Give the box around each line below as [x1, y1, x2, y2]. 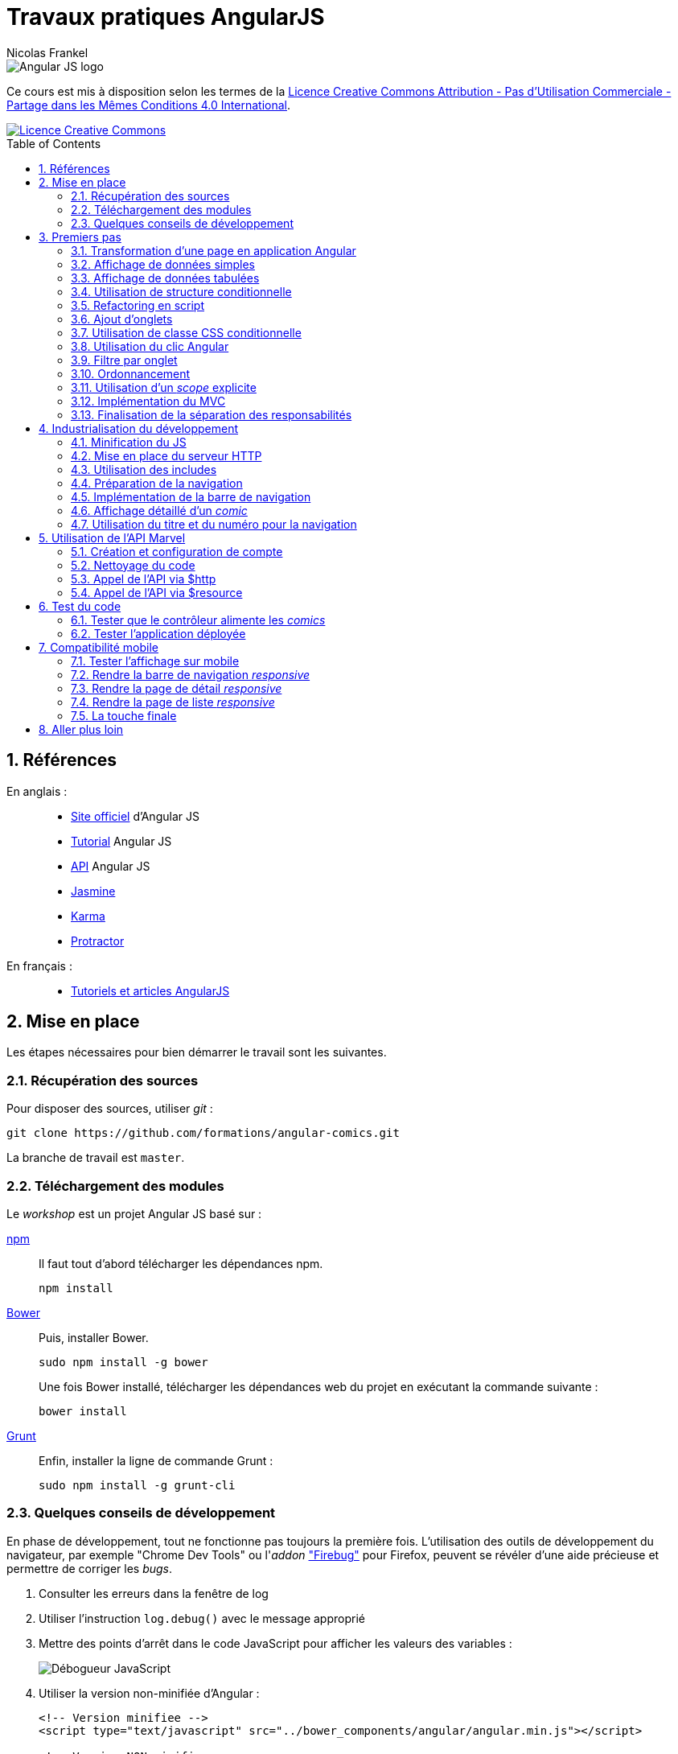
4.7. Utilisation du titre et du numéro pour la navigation [71, 517, 357, 531]
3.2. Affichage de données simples [71, 257, 255, 271]
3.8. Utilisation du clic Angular [71, 339, 229, 353]
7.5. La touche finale [71, 708, 177, 723]
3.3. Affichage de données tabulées [71, 270, 260, 285]
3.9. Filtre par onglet [71, 352, 178, 367]
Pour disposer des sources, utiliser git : [6, 1101, 213, 1116]
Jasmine [71, 883, 116, 898]
